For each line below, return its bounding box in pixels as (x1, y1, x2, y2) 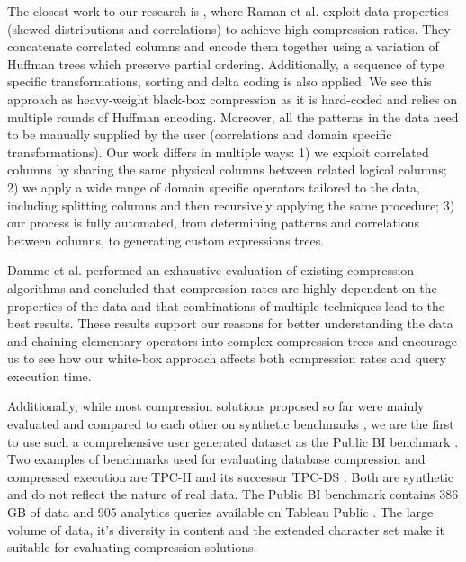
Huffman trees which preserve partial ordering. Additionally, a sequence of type (7, 54, 444, 73)
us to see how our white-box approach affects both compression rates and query (7, 349, 446, 368)
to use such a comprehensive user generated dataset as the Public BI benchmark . (7, 432, 459, 450)
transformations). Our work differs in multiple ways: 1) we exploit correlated (7, 142, 429, 161)
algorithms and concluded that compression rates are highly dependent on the (7, 278, 437, 297)
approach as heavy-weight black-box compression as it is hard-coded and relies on (7, 89, 457, 108)
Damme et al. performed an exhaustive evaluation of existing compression (7, 261, 415, 280)
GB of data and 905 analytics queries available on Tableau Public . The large (7, 503, 434, 522)
